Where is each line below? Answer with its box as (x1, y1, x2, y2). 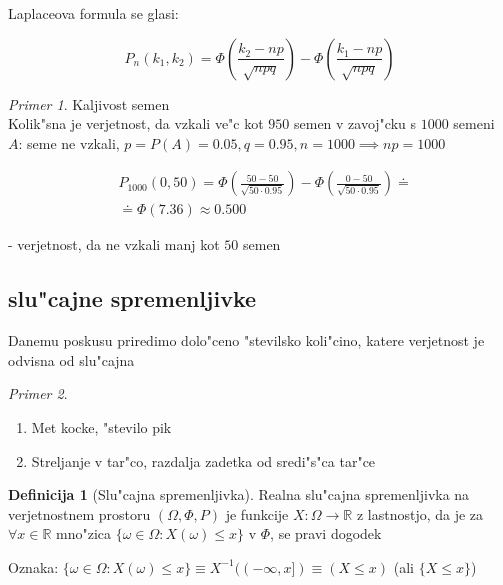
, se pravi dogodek (270, 523, 382, 544)
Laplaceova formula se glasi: (8, 3, 179, 23)
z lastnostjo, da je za (356, 503, 484, 524)
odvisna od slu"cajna (8, 349, 135, 370)
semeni (453, 113, 495, 134)
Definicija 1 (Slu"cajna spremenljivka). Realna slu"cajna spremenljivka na (8, 484, 470, 505)
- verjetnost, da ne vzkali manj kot (8, 234, 220, 255)
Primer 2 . (8, 383, 68, 404)
